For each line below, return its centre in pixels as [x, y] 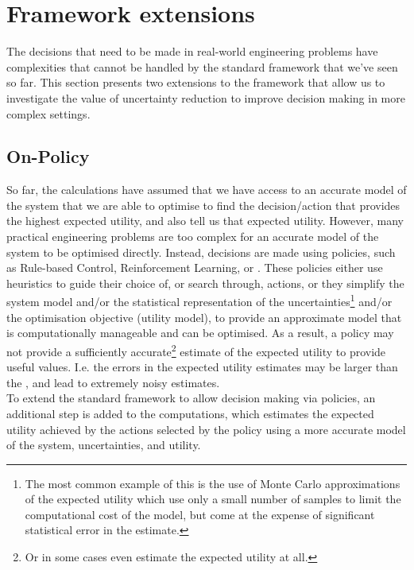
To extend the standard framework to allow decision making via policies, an [191, 398]
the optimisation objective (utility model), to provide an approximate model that [204, 317]
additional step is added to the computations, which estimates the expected [190, 413]
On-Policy [48, 156]
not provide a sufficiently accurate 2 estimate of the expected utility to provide [196, 350]
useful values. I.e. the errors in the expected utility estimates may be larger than [202, 367]
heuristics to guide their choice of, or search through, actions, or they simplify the [205, 283]
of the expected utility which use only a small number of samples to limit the [213, 499]
